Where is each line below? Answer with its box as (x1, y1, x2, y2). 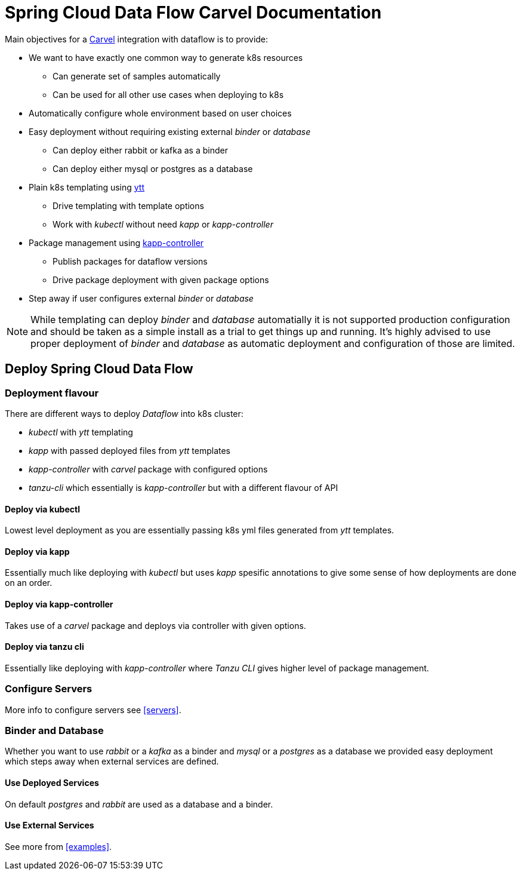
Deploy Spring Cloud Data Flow (5, 361, 193, 377)
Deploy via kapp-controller (5, 599, 113, 610)
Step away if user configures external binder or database (29, 293, 254, 303)
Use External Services (5, 820, 94, 831)
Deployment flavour (5, 386, 99, 399)
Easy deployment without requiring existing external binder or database (29, 126, 311, 137)
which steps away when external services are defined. (5, 756, 219, 767)
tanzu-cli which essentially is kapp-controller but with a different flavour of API (29, 482, 338, 493)
